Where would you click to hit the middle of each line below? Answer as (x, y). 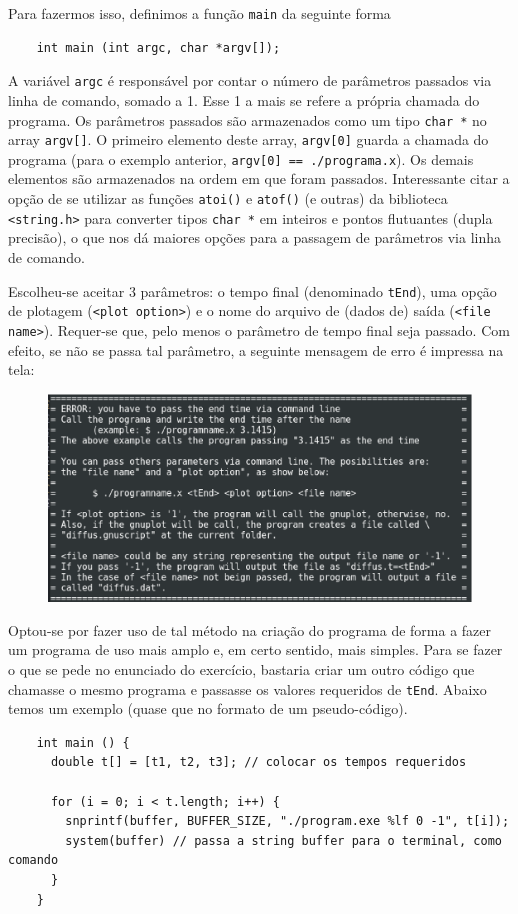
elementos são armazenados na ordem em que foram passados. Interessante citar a (259, 178)
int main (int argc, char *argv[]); (158, 47)
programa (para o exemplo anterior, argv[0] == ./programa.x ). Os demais (241, 158)
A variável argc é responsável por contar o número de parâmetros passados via (250, 80)
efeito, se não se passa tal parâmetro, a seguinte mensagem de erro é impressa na (256, 349)
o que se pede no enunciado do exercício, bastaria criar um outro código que (241, 668)
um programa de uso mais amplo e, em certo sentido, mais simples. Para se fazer (255, 649)
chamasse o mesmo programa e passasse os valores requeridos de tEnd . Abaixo (247, 688)
